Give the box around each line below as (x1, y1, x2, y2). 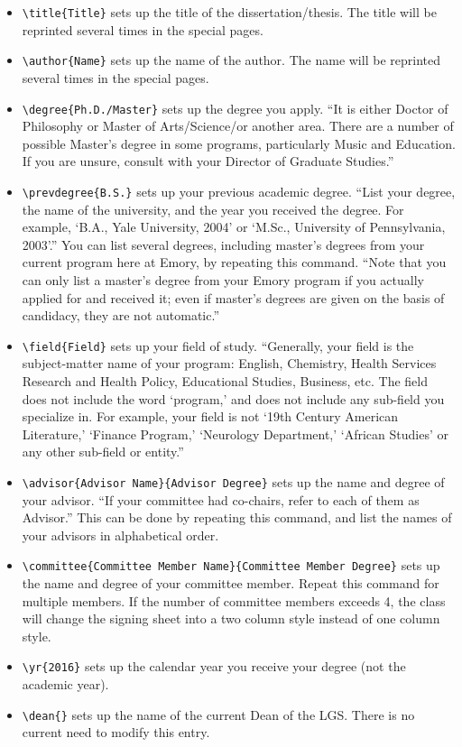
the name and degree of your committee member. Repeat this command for (22, 574, 439, 593)
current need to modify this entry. (22, 723, 210, 742)
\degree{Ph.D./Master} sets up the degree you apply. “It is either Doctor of (22, 98, 448, 117)
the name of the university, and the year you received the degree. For (22, 199, 404, 218)
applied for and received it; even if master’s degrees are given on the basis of (22, 288, 445, 307)
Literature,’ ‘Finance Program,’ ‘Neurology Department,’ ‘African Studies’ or (22, 424, 448, 443)
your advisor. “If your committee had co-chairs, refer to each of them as (22, 490, 420, 509)
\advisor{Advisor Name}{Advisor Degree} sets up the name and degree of (22, 472, 445, 491)
